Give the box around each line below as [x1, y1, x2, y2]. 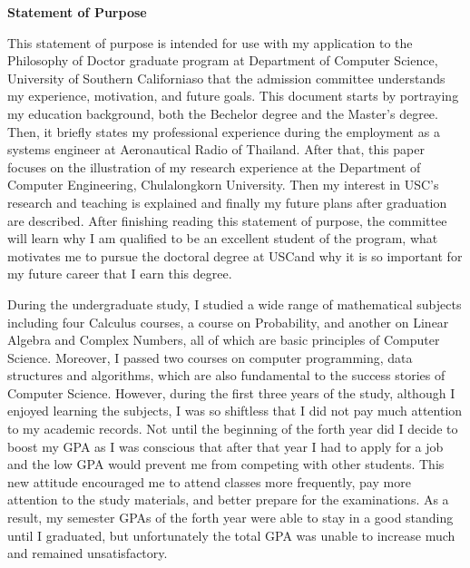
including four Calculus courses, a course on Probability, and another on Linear [7, 312, 449, 331]
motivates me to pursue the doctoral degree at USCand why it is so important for [7, 246, 463, 265]
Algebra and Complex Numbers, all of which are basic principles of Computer [7, 330, 440, 349]
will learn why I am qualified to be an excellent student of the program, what [7, 229, 438, 248]
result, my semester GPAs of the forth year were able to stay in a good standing [7, 508, 454, 527]
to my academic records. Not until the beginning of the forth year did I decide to [7, 419, 458, 438]
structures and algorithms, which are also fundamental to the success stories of [7, 366, 446, 385]
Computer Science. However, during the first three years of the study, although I [7, 383, 455, 402]
